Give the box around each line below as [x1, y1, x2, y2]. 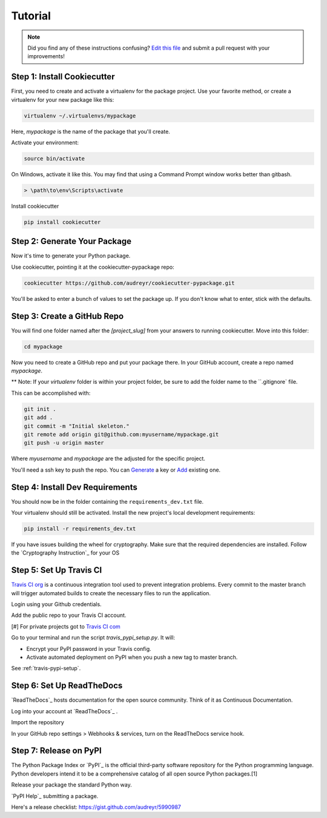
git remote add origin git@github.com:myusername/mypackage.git [24, 430, 219, 438]
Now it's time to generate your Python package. [11, 252, 131, 260]
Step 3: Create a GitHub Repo [11, 311, 124, 321]
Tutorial [11, 9, 51, 22]
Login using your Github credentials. [11, 601, 102, 608]
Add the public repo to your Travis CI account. [11, 612, 127, 619]
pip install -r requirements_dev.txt [24, 526, 136, 532]
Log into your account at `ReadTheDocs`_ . [11, 707, 118, 714]
